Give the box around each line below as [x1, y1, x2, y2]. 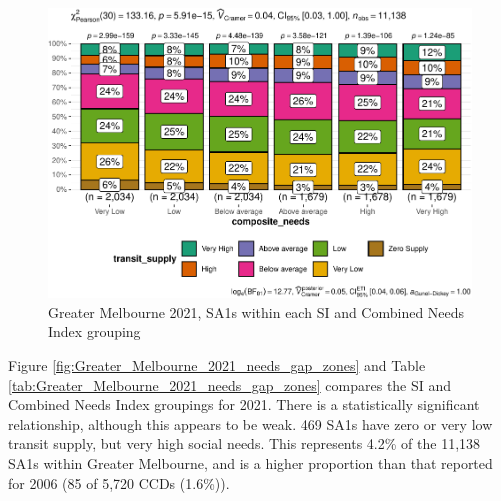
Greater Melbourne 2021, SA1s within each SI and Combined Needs [48, 301, 465, 322]
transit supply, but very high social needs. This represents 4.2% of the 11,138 [8, 433, 481, 454]
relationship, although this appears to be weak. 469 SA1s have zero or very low [8, 413, 493, 434]
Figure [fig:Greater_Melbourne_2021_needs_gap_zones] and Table [8, 354, 426, 375]
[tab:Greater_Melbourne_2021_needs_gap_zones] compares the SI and [8, 374, 452, 395]
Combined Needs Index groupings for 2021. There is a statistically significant [8, 394, 480, 415]
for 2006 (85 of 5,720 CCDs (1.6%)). [8, 472, 230, 493]
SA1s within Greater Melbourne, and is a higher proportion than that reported [8, 452, 493, 473]
